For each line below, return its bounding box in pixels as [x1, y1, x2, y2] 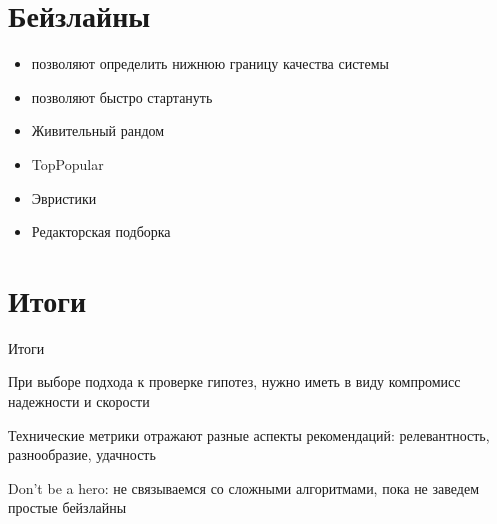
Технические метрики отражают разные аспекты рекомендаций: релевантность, [8, 424, 490, 445]
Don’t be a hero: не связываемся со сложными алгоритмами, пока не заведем [8, 477, 479, 498]
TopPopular [31, 153, 104, 174]
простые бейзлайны [8, 497, 127, 518]
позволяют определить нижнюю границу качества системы [31, 53, 389, 74]
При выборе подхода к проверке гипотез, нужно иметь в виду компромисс [8, 371, 461, 392]
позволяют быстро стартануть [31, 86, 213, 107]
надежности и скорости [8, 391, 150, 411]
